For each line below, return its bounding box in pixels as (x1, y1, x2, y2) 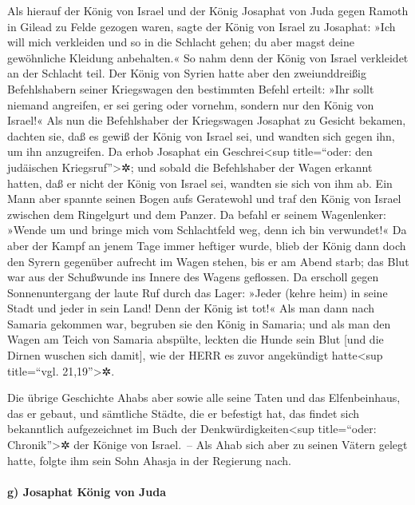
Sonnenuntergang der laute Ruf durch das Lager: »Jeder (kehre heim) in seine (7, 284, 388, 300)
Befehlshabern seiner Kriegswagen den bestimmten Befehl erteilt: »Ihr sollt (7, 80, 374, 97)
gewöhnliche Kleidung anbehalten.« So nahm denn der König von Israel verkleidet (7, 49, 409, 66)
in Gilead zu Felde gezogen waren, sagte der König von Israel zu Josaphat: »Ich (7, 18, 396, 34)
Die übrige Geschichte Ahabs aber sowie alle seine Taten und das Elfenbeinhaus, (7, 389, 401, 406)
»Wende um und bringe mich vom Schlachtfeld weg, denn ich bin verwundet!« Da (7, 221, 407, 238)
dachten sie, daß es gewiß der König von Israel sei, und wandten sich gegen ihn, (7, 127, 395, 144)
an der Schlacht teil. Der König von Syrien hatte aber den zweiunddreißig (7, 65, 366, 82)
